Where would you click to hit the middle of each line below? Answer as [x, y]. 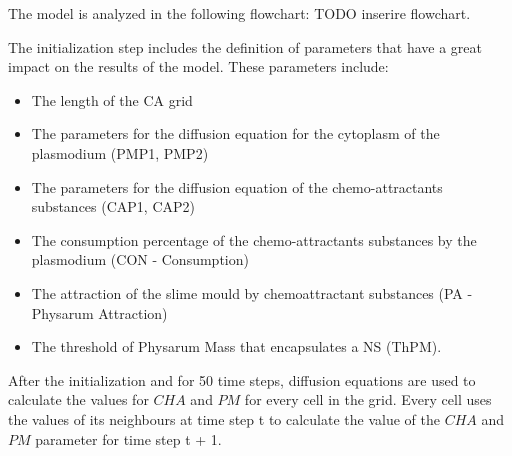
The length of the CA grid [112, 99]
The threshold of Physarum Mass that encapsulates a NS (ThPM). [236, 346]
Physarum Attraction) [99, 312]
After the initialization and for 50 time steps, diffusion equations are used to [242, 379]
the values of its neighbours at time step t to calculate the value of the [224, 418]
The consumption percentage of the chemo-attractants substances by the [254, 239]
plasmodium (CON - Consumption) [140, 259]
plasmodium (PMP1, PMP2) [120, 152]
